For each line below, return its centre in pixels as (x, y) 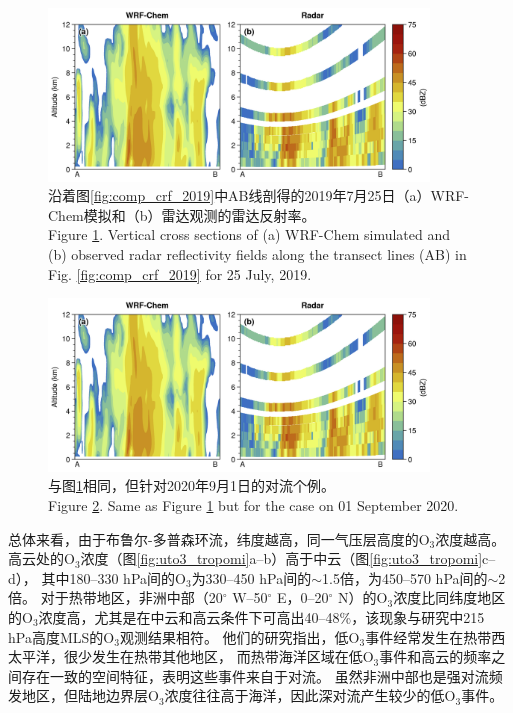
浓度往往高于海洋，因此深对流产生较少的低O (310, 695)
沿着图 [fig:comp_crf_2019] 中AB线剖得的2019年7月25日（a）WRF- (259, 195)
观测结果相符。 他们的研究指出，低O (239, 636)
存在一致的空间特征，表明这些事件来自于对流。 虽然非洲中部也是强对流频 (262, 675)
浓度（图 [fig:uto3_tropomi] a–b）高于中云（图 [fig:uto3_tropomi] (281, 558)
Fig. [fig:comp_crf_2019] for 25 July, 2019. (180, 273)
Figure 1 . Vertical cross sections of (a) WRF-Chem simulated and (249, 234)
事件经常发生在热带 (428, 636)
